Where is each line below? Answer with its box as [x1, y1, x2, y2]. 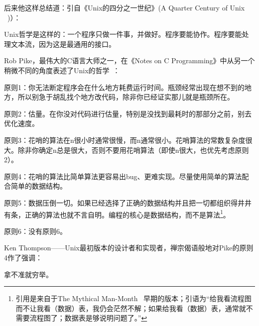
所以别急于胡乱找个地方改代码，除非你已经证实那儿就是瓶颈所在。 [17, 92, 234, 102]
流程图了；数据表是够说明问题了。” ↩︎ [29, 313, 147, 323]
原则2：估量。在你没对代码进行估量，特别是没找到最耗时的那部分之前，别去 [4, 108, 252, 118]
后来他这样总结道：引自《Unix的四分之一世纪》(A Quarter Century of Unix [4, 2, 245, 12]
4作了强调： [4, 252, 42, 262]
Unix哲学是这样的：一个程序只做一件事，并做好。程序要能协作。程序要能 [4, 29, 242, 39]
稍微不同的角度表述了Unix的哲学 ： [4, 65, 120, 75]
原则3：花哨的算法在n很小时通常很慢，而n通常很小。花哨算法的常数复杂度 [4, 134, 246, 145]
